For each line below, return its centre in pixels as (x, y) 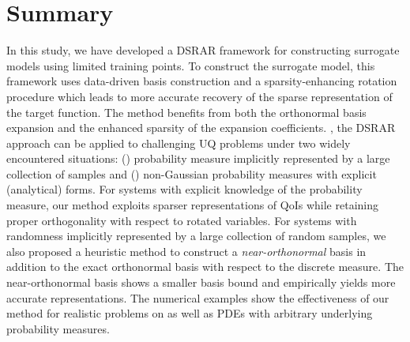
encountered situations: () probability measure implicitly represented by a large (198, 158)
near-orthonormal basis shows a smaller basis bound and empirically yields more (201, 282)
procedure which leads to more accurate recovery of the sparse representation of (199, 96)
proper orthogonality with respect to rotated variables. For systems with (182, 220)
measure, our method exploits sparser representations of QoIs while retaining (192, 205)
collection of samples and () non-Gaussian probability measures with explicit (192, 173)
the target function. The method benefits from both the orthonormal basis (186, 112)
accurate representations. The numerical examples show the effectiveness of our (198, 297)
